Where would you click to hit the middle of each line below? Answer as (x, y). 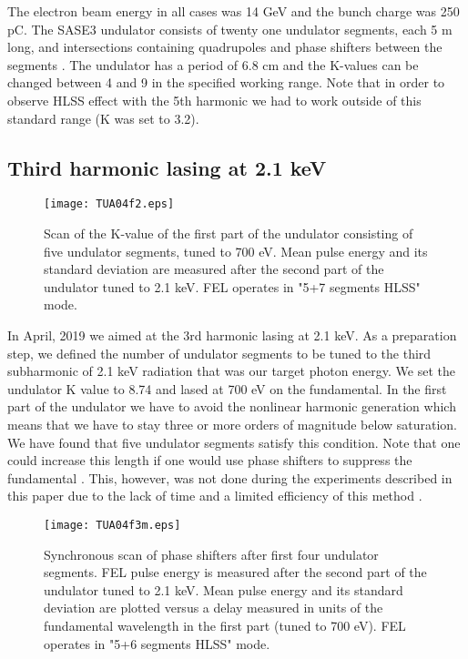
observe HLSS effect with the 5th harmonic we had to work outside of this (214, 100)
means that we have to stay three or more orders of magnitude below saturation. (233, 424)
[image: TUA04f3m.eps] (112, 525)
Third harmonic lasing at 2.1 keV (167, 167)
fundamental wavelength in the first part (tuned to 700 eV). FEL (225, 625)
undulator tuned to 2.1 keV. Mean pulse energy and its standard (224, 589)
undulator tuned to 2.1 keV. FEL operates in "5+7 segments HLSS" (232, 286)
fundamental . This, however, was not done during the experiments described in (230, 477)
